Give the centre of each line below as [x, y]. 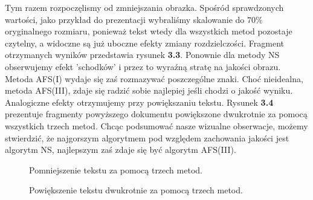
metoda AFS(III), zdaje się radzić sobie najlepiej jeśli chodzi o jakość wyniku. [149, 90]
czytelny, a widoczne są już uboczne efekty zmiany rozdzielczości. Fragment [144, 43]
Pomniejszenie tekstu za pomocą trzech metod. [116, 169]
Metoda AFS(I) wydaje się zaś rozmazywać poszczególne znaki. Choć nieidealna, [154, 78]
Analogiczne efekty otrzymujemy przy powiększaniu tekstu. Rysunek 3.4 [139, 102]
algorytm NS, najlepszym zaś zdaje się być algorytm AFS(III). [121, 150]
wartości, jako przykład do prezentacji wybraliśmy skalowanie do [125, 19]
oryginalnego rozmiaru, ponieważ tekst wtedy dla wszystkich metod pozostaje [149, 31]
